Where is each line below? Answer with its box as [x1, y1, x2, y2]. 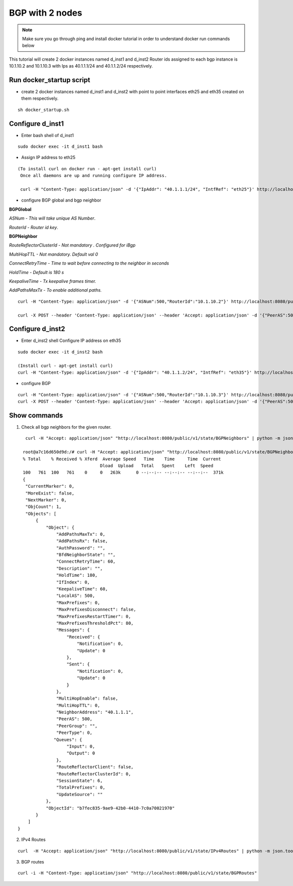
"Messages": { [56, 627, 90, 633]
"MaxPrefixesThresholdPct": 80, [56, 620, 134, 626]
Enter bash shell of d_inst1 [21, 132, 74, 138]
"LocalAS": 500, [56, 593, 95, 599]
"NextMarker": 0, [25, 497, 67, 502]
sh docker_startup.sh [18, 107, 69, 113]
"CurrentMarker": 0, [25, 483, 75, 489]
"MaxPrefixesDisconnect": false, [56, 607, 136, 613]
